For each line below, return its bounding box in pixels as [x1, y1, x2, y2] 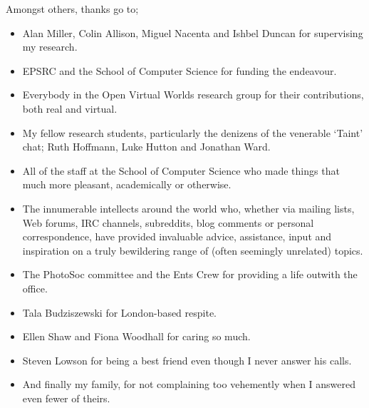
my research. [22, 39, 78, 54]
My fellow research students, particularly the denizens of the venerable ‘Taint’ [22, 125, 363, 140]
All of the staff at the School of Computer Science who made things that [22, 163, 340, 178]
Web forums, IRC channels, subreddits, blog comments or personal [22, 215, 314, 230]
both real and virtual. [22, 101, 118, 116]
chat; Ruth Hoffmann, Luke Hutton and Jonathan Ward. [22, 139, 271, 154]
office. [22, 280, 48, 295]
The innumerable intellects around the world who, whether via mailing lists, [22, 200, 355, 215]
